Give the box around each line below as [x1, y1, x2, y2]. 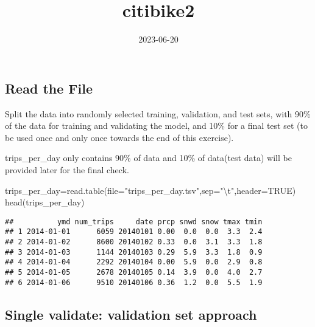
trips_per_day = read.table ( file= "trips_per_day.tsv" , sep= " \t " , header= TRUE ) [5, 184, 296, 196]
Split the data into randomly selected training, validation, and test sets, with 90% [5, 107, 311, 120]
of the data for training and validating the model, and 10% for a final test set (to [5, 119, 308, 132]
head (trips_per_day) [5, 196, 85, 208]
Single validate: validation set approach [5, 305, 257, 323]
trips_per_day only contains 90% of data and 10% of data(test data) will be [5, 151, 292, 164]
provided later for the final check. [5, 163, 129, 176]
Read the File [5, 78, 93, 97]
